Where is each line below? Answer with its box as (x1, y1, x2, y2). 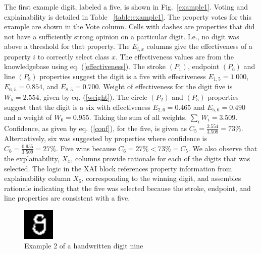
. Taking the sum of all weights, (89, 111, 187, 122)
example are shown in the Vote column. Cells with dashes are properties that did (4, 21, 255, 32)
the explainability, (4, 153, 60, 163)
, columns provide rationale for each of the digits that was (71, 153, 250, 163)
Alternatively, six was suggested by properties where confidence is (4, 133, 207, 144)
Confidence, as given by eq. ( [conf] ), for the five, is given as (4, 122, 187, 133)
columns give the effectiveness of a (146, 41, 253, 51)
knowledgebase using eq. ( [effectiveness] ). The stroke (4, 61, 166, 72)
